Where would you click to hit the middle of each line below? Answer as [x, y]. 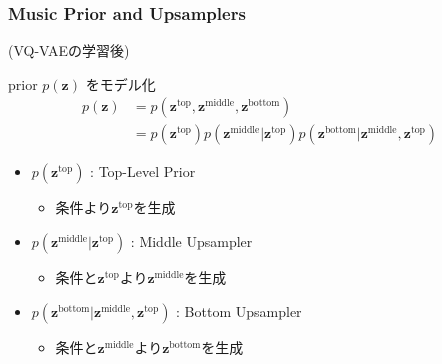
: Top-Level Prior [143, 171]
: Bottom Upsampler [239, 310]
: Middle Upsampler [191, 241]
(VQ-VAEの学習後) [69, 50]
